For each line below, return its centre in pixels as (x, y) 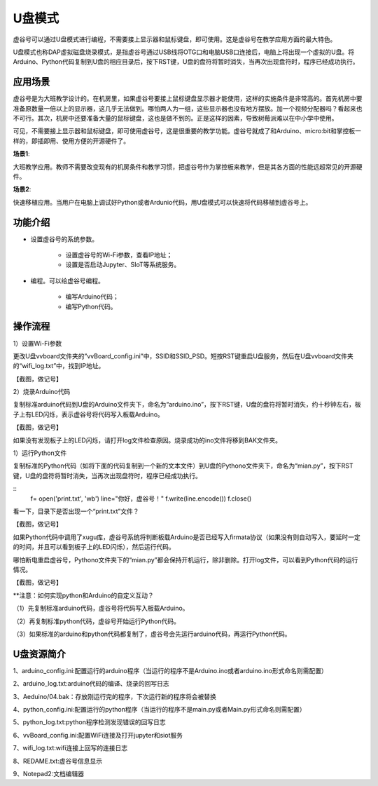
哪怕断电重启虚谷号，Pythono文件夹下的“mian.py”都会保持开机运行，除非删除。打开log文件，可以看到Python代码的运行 (185, 560)
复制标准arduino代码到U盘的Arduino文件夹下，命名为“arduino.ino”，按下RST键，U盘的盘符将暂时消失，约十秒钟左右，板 (187, 405)
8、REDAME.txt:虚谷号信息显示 (58, 761)
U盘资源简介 (40, 654)
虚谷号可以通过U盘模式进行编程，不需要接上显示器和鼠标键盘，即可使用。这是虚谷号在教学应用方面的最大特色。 (175, 39)
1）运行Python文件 (40, 453)
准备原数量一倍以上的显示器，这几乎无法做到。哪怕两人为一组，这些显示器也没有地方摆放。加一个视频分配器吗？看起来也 (188, 108)
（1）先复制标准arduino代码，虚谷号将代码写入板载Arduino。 (101, 608)
